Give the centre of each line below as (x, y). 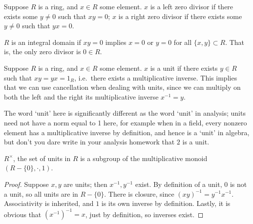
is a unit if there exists (184, 68)
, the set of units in (42, 158)
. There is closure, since (139, 193)
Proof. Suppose (26, 184)
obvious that (23, 214)
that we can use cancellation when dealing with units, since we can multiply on (122, 87)
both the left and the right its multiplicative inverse (81, 96)
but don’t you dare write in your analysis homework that (89, 142)
